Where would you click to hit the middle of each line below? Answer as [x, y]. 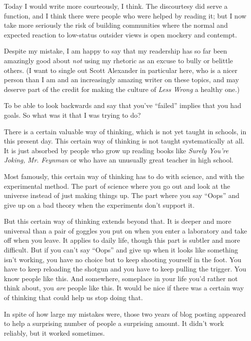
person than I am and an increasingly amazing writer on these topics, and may [122, 80]
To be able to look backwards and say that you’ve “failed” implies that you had [123, 105]
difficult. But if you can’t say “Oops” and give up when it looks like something [121, 250]
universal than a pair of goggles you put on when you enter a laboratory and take [125, 230]
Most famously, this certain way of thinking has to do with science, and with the [124, 176]
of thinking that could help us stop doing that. [73, 297]
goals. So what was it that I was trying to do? [72, 115]
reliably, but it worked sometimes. [54, 332]
